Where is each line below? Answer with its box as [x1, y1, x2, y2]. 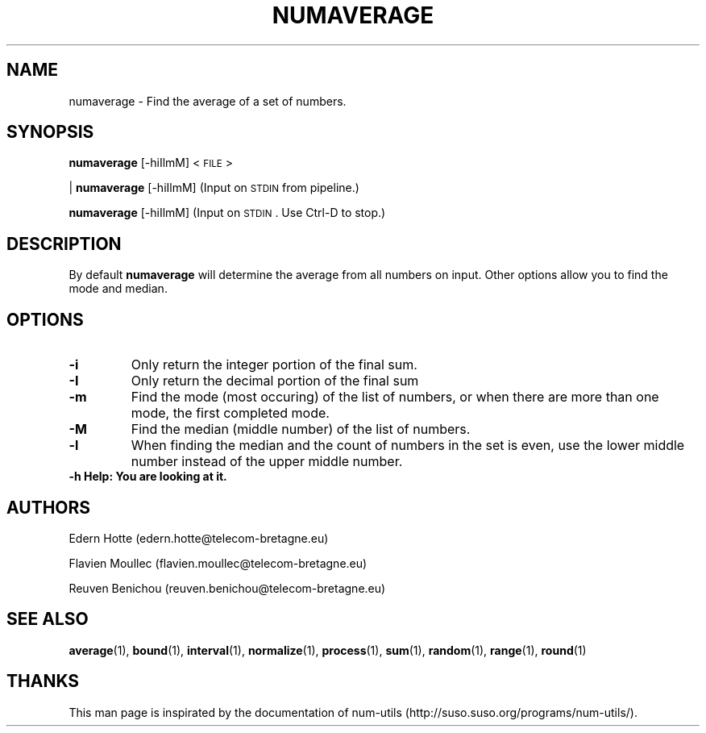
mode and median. [69, 281, 168, 296]
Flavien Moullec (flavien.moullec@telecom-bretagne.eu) [69, 556, 368, 570]
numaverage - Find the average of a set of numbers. [69, 94, 347, 108]
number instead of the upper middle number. [131, 453, 403, 470]
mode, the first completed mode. [131, 405, 330, 422]
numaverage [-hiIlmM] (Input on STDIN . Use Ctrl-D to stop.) [69, 206, 386, 220]
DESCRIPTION [6, 233, 122, 254]
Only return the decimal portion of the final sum [131, 373, 419, 389]
